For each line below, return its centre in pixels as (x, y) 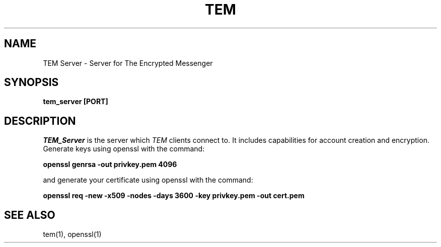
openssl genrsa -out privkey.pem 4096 (110, 164)
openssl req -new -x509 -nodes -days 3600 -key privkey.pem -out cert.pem (174, 196)
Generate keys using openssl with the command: (124, 149)
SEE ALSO (30, 215)
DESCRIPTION (40, 121)
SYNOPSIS (31, 83)
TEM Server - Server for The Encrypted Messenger (128, 63)
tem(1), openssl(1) (72, 234)
